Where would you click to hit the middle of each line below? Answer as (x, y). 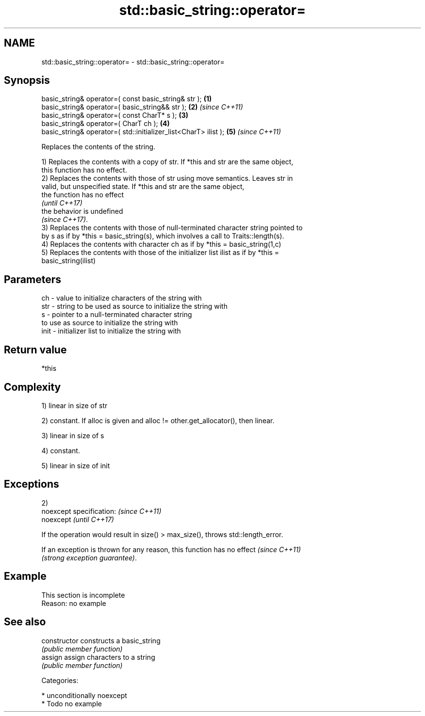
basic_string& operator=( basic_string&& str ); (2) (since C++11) (142, 107)
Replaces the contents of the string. (98, 147)
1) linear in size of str (74, 405)
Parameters (33, 279)
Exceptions (32, 484)
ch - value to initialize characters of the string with (122, 298)
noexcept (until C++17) (78, 519)
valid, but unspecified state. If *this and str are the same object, (143, 187)
